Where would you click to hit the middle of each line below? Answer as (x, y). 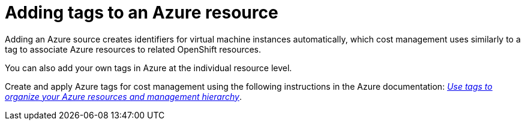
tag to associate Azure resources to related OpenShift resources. (133, 49)
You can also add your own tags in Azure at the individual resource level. (148, 68)
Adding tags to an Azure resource (142, 13)
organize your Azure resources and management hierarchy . (123, 96)
